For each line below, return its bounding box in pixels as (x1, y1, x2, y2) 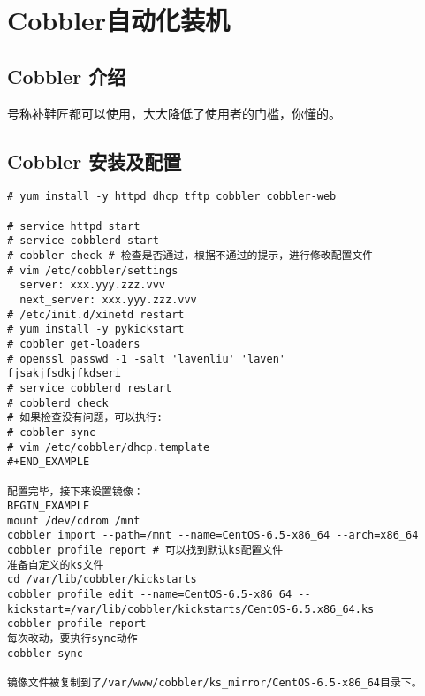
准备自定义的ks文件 (7, 558, 104, 571)
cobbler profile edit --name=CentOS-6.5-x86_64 (7, 588, 292, 601)
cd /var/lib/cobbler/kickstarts (7, 573, 197, 586)
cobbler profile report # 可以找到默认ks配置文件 (7, 544, 284, 557)
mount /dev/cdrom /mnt (7, 514, 140, 527)
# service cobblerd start (7, 234, 159, 248)
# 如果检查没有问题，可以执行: (7, 411, 163, 424)
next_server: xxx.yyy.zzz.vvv (19, 293, 197, 306)
